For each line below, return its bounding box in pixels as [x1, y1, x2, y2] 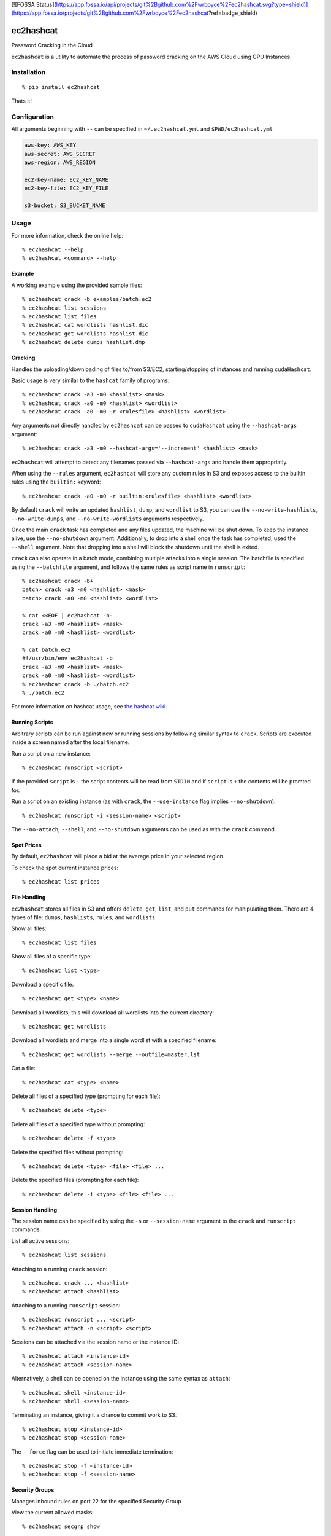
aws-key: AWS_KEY [24, 142, 77, 149]
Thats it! [11, 97, 32, 104]
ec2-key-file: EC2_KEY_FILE [24, 185, 108, 192]
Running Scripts [11, 719, 53, 726]
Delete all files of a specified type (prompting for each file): [11, 1092, 161, 1100]
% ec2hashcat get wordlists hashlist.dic [22, 330, 148, 337]
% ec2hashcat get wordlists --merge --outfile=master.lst [22, 1051, 200, 1058]
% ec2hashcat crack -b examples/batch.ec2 [22, 296, 152, 303]
